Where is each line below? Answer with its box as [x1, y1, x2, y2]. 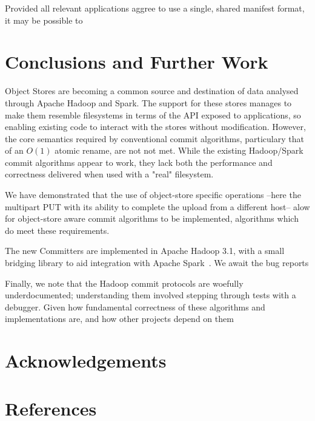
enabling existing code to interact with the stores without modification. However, [5, 120, 306, 133]
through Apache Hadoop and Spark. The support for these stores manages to [5, 96, 292, 109]
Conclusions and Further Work [5, 49, 268, 74]
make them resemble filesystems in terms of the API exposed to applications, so [5, 108, 301, 121]
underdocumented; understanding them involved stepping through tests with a [5, 289, 296, 301]
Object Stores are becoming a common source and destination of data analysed [5, 84, 299, 97]
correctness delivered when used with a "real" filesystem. [5, 168, 214, 180]
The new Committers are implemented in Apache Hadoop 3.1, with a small [5, 244, 285, 257]
